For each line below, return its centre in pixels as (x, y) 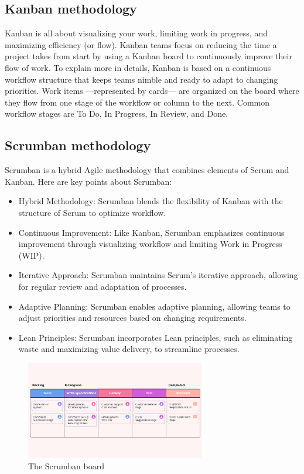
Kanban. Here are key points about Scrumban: (88, 181)
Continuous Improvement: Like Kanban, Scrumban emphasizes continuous (151, 232)
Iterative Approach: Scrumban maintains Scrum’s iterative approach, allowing (158, 275)
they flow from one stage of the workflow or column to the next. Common (137, 102)
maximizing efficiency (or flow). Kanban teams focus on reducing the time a (141, 44)
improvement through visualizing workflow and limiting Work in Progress (150, 244)
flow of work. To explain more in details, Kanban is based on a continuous (138, 67)
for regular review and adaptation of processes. (103, 286)
